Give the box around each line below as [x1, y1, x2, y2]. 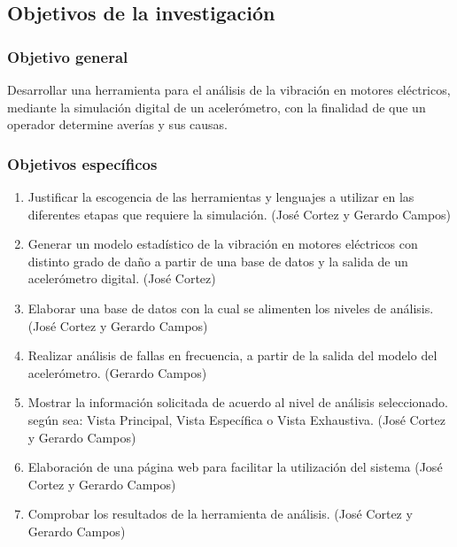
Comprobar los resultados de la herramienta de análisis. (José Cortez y [27, 505, 413, 523]
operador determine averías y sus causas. [7, 115, 228, 134]
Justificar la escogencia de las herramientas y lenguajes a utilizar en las [27, 188, 414, 205]
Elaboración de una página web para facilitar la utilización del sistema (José [27, 458, 443, 476]
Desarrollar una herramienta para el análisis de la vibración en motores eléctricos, [7, 81, 451, 98]
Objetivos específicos [7, 152, 158, 174]
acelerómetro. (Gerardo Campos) [27, 363, 207, 381]
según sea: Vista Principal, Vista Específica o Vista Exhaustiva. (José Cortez [27, 410, 446, 428]
